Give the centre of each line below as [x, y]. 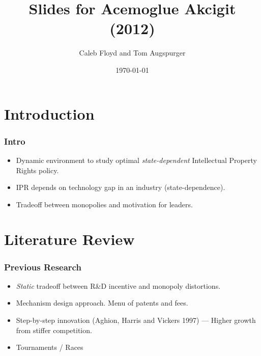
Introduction [49, 113]
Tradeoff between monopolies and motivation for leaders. [104, 204]
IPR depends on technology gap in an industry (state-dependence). [121, 187]
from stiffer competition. [54, 330]
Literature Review [69, 239]
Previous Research [43, 267]
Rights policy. [37, 170]
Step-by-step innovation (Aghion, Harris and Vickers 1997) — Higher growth [136, 320]
